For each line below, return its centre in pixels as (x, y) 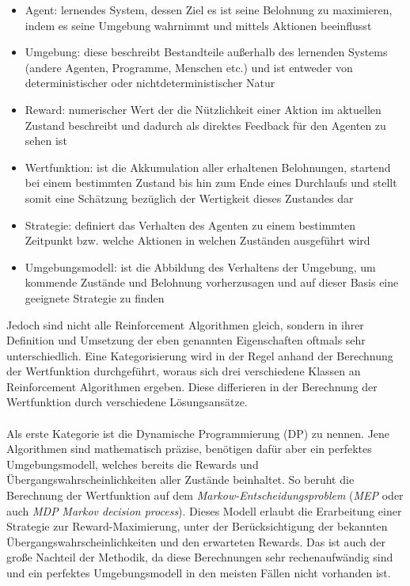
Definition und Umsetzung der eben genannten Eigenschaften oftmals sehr (186, 340)
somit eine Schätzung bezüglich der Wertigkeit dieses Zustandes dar (189, 198)
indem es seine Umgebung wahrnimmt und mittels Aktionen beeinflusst (198, 25)
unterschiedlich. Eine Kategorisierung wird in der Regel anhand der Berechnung (200, 355)
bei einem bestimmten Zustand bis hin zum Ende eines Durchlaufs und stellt (211, 183)
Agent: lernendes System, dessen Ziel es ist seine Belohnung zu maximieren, (209, 10)
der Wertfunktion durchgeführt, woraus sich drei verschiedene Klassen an (184, 371)
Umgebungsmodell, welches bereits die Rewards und (133, 464)
